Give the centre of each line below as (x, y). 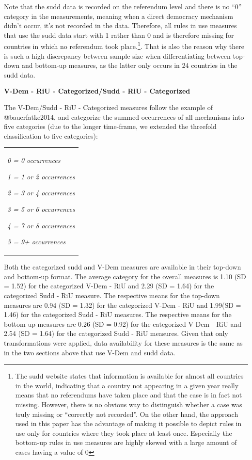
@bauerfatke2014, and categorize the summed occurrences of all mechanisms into (124, 117)
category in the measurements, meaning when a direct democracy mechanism (118, 16)
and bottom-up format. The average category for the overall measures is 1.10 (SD (125, 276)
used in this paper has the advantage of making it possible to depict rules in (128, 423)
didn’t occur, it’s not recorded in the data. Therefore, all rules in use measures (120, 25)
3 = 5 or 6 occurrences (41, 209)
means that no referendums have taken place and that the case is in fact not (129, 395)
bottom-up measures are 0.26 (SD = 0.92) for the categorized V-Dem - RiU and (123, 324)
